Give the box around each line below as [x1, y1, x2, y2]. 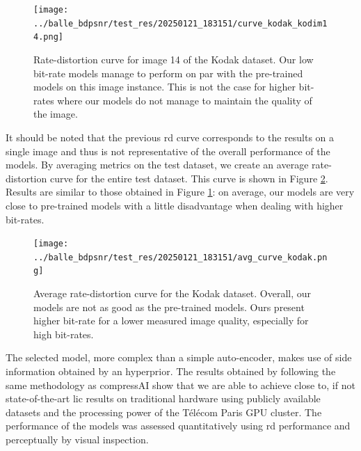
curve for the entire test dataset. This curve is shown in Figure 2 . [49, 171, 328, 185]
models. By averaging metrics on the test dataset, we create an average [6, 157, 309, 172]
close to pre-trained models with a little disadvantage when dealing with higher [6, 198, 344, 212]
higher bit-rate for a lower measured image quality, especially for [33, 313, 309, 328]
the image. [33, 106, 78, 121]
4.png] [33, 32, 63, 42]
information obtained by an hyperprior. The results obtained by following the [6, 364, 336, 379]
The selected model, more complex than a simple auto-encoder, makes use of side [6, 350, 352, 365]
